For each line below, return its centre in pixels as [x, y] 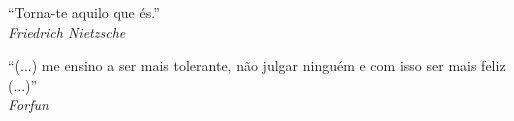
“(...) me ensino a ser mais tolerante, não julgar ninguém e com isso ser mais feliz [257, 65]
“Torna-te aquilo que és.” [84, 12]
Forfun [28, 104]
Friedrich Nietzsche [67, 31]
